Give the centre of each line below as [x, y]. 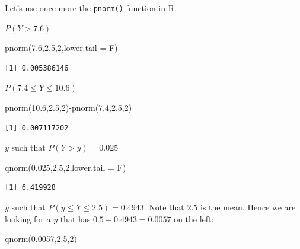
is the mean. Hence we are [248, 207]
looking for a [28, 218]
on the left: [194, 218]
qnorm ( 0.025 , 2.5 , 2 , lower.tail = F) [66, 167]
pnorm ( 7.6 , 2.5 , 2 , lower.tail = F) [61, 48]
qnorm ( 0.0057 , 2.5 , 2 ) [41, 239]
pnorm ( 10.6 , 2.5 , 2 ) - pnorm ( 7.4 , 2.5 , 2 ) [68, 108]
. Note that [164, 207]
